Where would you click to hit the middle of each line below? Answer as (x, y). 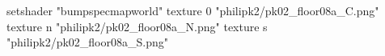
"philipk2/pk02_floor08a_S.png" (87, 42)
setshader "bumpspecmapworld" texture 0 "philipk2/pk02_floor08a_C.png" (193, 10)
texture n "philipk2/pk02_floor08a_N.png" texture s (137, 26)
